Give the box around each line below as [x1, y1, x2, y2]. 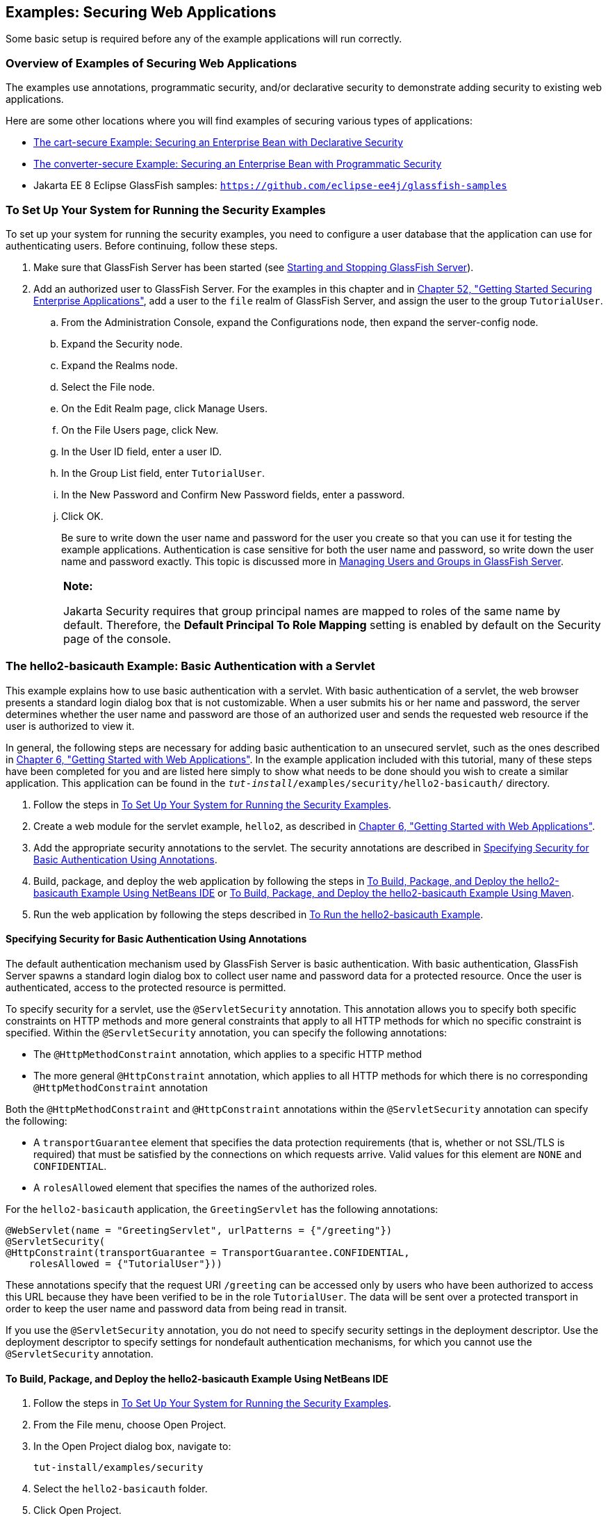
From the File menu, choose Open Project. [33, 1419, 227, 1431]
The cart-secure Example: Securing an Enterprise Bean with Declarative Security [33, 136, 404, 149]
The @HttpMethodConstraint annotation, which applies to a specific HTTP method [33, 1048, 422, 1060]
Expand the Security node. [61, 337, 183, 350]
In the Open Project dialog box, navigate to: [33, 1440, 231, 1453]
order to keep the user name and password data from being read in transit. [6, 1302, 347, 1314]
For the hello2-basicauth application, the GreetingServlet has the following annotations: [6, 1203, 438, 1215]
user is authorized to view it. [6, 719, 135, 732]
